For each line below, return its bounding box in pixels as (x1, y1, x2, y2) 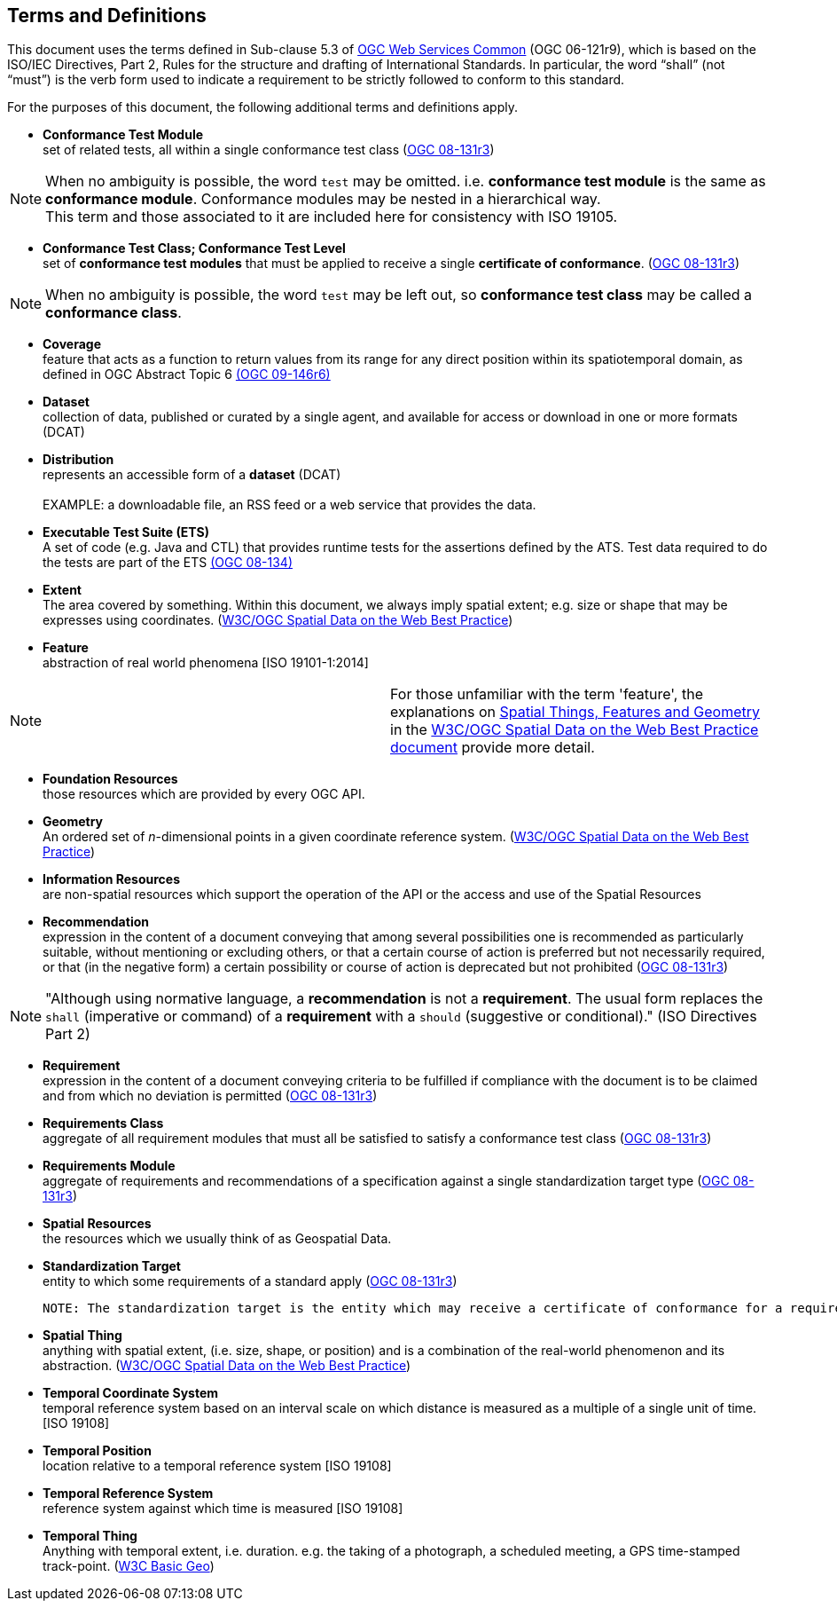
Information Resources (43, 871, 181, 887)
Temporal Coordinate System (43, 1385, 219, 1401)
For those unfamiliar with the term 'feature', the (390, 685, 703, 704)
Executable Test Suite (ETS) (43, 524, 209, 540)
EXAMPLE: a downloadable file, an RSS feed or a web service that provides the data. (43, 497, 536, 513)
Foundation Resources (43, 771, 178, 787)
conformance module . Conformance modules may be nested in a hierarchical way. (45, 190, 601, 209)
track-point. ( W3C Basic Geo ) (43, 1558, 215, 1574)
